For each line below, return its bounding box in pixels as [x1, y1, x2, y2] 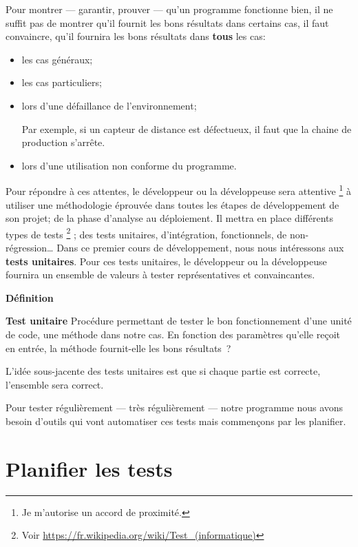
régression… [6, 240, 54, 255]
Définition [6, 290, 54, 305]
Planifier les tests [6, 454, 173, 482]
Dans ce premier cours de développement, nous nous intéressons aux [56, 240, 344, 255]
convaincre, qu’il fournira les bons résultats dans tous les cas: [6, 29, 266, 43]
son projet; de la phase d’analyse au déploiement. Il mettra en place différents [6, 211, 334, 225]
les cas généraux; [21, 52, 93, 66]
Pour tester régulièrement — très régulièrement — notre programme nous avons [6, 400, 344, 415]
